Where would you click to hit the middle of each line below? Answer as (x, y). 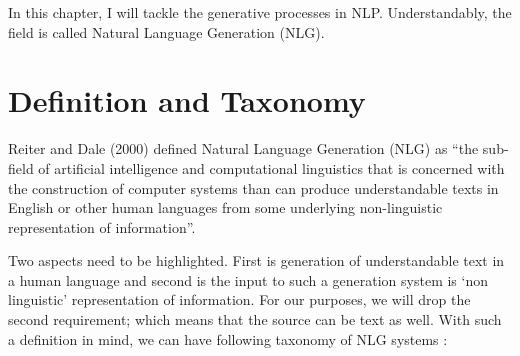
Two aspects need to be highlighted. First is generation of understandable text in (256, 260)
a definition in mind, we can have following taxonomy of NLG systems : (228, 338)
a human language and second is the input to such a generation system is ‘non (248, 279)
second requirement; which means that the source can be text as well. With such (255, 319)
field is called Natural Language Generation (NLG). (166, 31)
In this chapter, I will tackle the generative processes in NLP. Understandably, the (260, 12)
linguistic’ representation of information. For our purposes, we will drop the (239, 299)
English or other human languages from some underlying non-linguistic (225, 207)
